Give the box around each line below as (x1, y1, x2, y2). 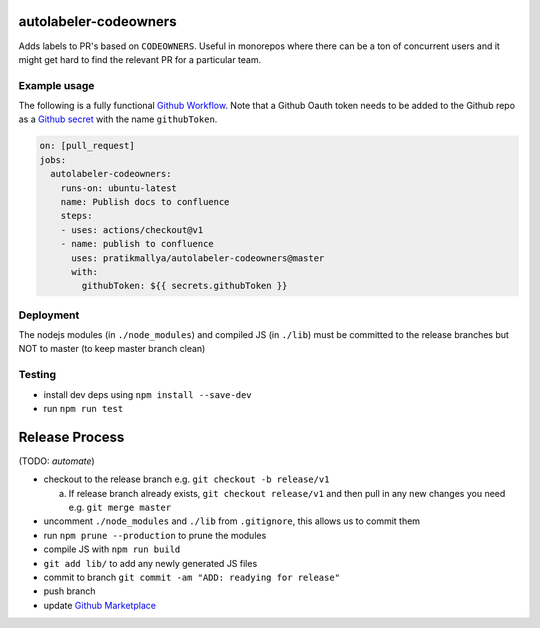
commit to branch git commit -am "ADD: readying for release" (43, 571, 340, 584)
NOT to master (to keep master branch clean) (18, 343, 206, 355)
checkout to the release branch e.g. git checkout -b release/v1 (43, 473, 330, 485)
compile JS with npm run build (43, 543, 181, 555)
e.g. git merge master (68, 501, 172, 514)
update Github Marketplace (43, 599, 157, 611)
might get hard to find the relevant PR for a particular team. (18, 53, 262, 65)
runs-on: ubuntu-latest (60, 182, 177, 194)
